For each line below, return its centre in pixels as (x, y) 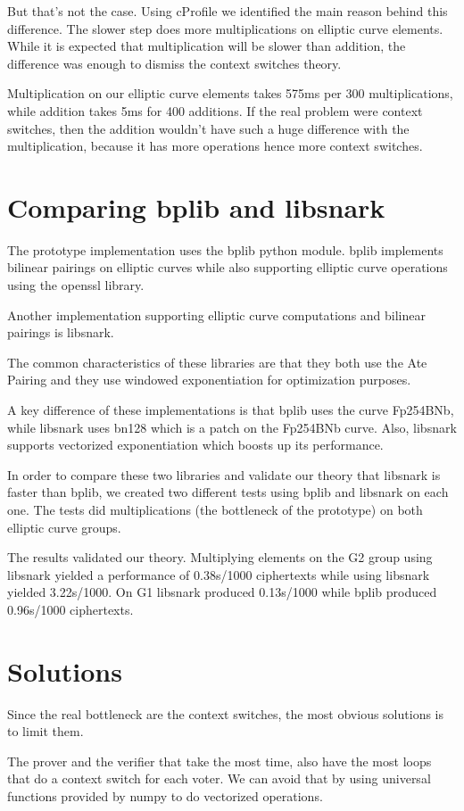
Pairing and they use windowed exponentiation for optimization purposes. (209, 380)
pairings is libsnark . (61, 332)
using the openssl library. (76, 285)
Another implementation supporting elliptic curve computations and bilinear (216, 314)
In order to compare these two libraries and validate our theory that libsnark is (224, 474)
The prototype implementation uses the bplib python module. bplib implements (225, 249)
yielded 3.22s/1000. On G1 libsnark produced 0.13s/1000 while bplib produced (222, 592)
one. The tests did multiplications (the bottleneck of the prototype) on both (215, 509)
